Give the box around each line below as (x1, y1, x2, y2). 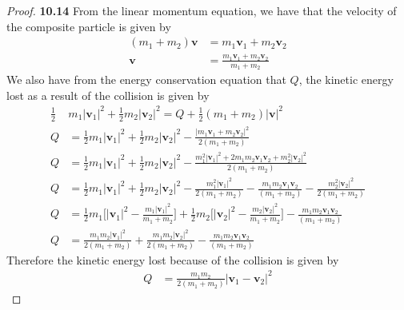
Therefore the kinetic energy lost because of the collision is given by (6, 251, 339, 268)
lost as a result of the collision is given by (6, 86, 210, 103)
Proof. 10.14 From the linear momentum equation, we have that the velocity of (6, 2, 397, 18)
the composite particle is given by (6, 18, 171, 34)
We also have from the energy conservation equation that (6, 71, 286, 88)
